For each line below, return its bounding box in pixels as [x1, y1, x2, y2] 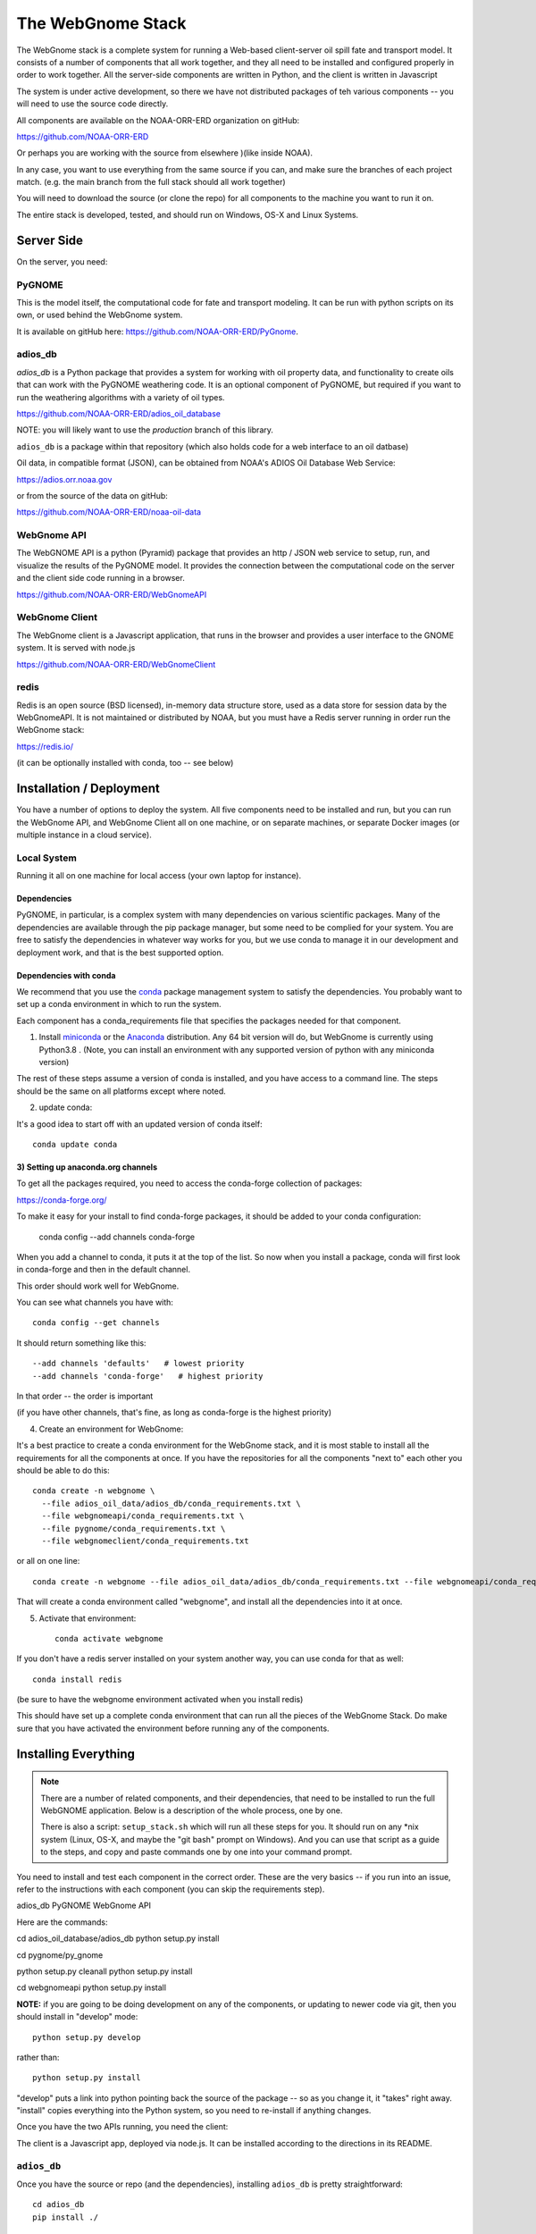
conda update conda [32, 1139, 118, 1149]
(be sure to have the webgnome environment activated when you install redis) [16, 1694, 304, 1705]
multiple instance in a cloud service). [16, 829, 152, 840]
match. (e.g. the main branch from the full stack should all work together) [16, 177, 286, 188]
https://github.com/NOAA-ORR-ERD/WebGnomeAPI [16, 589, 207, 600]
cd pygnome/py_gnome [16, 1949, 104, 1961]
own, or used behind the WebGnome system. [16, 309, 183, 321]
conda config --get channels [32, 1318, 160, 1328]
